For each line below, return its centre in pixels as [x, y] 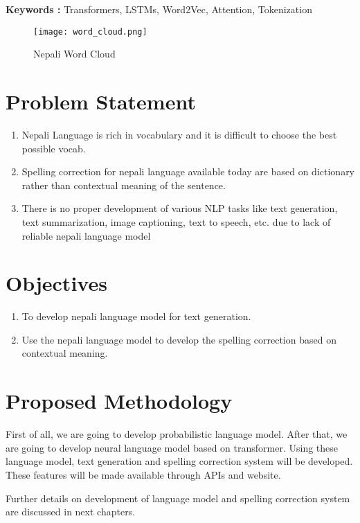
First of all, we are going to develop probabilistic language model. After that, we [177, 434]
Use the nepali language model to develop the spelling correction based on [179, 339]
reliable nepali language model [86, 235]
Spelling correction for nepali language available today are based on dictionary [188, 171]
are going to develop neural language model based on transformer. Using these [172, 447]
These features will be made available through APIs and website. [143, 474]
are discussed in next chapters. [71, 512]
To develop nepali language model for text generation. [136, 316]
